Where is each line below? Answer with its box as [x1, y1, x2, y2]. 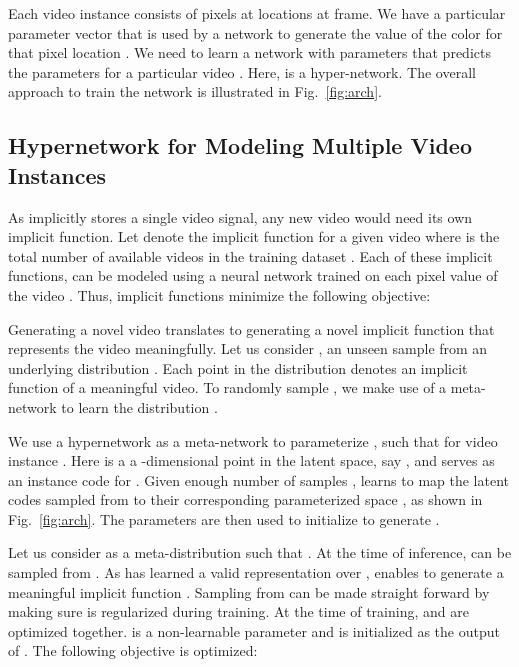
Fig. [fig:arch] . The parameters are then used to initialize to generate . [8, 508, 440, 529]
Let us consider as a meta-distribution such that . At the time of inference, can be [8, 542, 512, 563]
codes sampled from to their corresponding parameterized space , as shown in [8, 489, 483, 510]
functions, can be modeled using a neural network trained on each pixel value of [8, 265, 498, 286]
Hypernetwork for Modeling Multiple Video [8, 130, 472, 161]
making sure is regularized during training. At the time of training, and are [8, 601, 469, 622]
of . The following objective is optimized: [8, 640, 258, 661]
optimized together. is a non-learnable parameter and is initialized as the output [8, 620, 500, 641]
